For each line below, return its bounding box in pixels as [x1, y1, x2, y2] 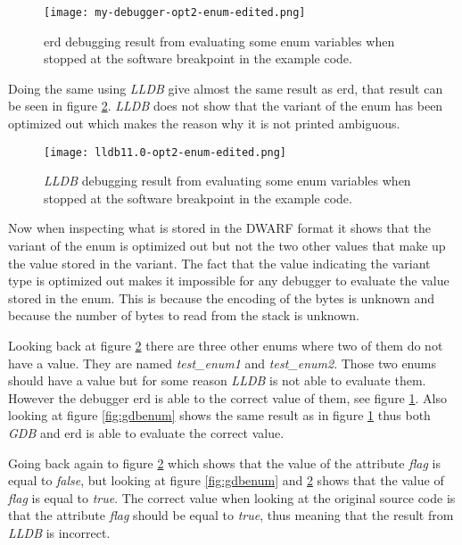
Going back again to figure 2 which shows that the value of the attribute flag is [8, 453, 441, 472]
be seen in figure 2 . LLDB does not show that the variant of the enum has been [8, 96, 443, 115]
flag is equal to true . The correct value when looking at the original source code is [8, 488, 456, 507]
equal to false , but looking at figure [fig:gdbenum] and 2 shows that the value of [8, 471, 444, 490]
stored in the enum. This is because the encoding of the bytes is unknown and [8, 288, 435, 307]
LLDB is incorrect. [8, 523, 111, 541]
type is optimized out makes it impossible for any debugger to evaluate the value [8, 271, 450, 290]
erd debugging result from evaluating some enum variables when [44, 31, 395, 50]
